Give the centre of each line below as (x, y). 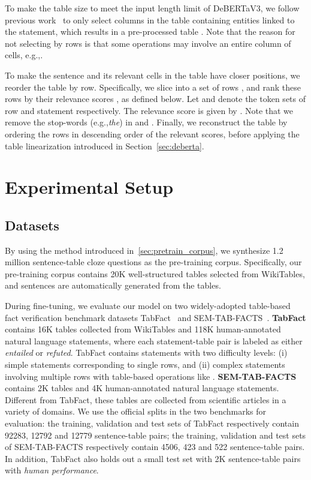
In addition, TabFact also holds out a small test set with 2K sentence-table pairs (153, 458)
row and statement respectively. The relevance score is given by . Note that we (149, 110)
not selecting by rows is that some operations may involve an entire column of (148, 43)
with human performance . (52, 470)
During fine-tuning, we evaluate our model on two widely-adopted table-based (148, 306)
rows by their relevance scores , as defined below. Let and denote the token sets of (155, 99)
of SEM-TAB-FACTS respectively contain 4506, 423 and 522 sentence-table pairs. (155, 447)
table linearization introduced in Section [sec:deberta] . (105, 145)
